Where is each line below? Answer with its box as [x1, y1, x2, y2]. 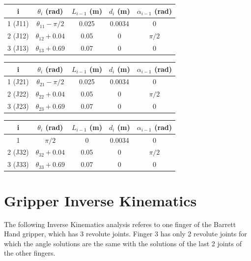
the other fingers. [4, 248, 56, 258]
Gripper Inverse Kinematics [4, 190, 197, 210]
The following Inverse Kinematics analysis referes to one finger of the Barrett [4, 219, 236, 229]
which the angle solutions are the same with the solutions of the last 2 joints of [4, 238, 242, 248]
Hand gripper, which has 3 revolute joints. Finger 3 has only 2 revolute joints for [4, 228, 247, 239]
